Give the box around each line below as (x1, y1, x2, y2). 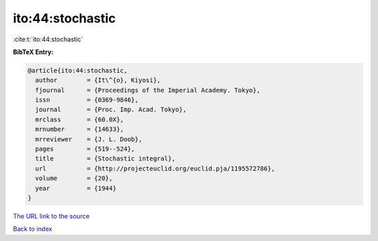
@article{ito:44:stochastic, (27, 67, 128, 74)
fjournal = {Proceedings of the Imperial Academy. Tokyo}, (35, 86, 260, 94)
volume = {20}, (35, 174, 113, 182)
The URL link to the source (13, 212, 90, 220)
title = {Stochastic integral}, (35, 155, 176, 163)
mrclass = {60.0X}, (35, 116, 124, 123)
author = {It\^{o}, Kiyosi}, (35, 76, 161, 84)
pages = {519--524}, (35, 145, 136, 153)
